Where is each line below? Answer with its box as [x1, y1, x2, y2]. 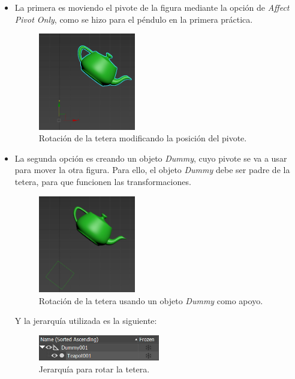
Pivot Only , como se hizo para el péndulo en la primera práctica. [14, 13, 253, 25]
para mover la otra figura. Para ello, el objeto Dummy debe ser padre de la [14, 163, 290, 176]
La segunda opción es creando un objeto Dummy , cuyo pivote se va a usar [14, 151, 287, 164]
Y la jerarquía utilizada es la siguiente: [14, 314, 157, 327]
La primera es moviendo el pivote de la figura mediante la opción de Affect [14, 1, 290, 13]
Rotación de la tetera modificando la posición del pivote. [38, 132, 247, 144]
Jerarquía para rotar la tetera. [38, 362, 150, 375]
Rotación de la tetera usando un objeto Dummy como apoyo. [38, 294, 263, 307]
